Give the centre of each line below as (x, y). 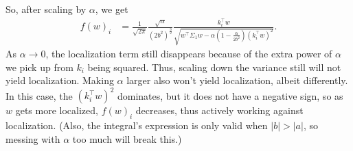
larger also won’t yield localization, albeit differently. (237, 80)
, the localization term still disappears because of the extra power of (189, 54)
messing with (33, 138)
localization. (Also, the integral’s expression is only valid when (137, 125)
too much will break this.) (127, 138)
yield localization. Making (60, 80)
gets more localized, (57, 110)
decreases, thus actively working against (219, 110)
